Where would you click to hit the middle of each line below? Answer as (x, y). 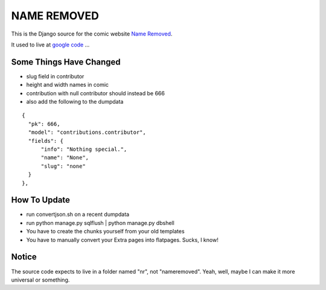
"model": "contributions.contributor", (87, 132)
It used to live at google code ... (50, 45)
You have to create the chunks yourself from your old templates (105, 232)
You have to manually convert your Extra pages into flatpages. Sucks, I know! (122, 240)
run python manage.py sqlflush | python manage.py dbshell (100, 222)
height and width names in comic (67, 85)
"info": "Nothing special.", (84, 149)
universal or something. (40, 280)
